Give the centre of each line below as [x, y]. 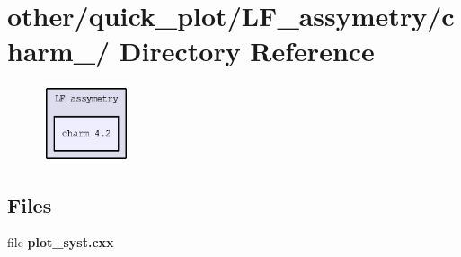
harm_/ [59, 51]
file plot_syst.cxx [61, 242]
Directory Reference [247, 51]
